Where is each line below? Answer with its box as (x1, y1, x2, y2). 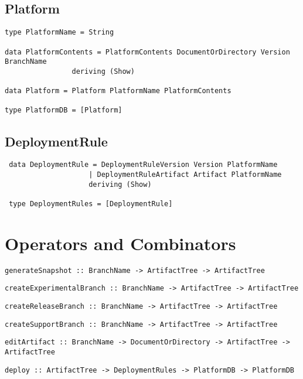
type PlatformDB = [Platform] (5, 106, 122, 115)
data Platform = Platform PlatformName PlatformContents (5, 87, 231, 95)
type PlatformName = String (5, 28, 114, 37)
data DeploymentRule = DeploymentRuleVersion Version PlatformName (9, 161, 278, 169)
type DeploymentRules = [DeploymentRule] (9, 199, 173, 208)
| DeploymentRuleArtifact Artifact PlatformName (88, 170, 282, 179)
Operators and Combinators (5, 231, 236, 255)
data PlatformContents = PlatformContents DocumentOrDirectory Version (5, 47, 290, 56)
